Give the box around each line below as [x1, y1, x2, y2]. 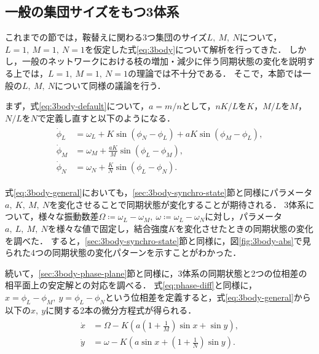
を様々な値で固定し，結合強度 [47, 221, 168, 234]
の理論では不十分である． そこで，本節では [128, 66, 302, 79]
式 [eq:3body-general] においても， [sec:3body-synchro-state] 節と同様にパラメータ [5, 186, 313, 199]
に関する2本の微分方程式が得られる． [45, 303, 197, 316]
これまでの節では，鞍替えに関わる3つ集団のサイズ [5, 31, 207, 44]
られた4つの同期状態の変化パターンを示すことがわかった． [5, 246, 242, 259]
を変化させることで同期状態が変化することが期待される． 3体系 [49, 198, 306, 210]
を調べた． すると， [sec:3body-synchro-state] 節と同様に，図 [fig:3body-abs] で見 [5, 234, 311, 247]
